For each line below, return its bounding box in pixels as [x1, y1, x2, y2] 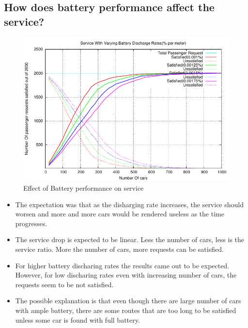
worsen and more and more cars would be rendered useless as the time [15, 209, 224, 219]
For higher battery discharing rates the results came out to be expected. [15, 260, 230, 270]
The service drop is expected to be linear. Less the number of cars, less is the [15, 234, 245, 245]
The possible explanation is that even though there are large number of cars [15, 295, 241, 306]
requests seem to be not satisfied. [15, 279, 114, 289]
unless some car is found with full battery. [15, 314, 140, 325]
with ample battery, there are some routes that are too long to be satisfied [15, 305, 236, 315]
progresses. [15, 218, 47, 228]
